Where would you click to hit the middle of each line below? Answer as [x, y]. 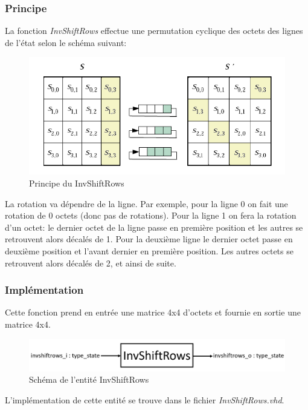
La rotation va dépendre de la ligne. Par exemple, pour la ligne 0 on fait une [146, 203]
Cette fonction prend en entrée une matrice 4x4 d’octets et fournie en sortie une [153, 312]
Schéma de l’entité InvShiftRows [89, 379]
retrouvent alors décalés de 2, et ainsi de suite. [91, 263]
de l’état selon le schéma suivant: [66, 42]
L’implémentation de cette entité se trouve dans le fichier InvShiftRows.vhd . [145, 399]
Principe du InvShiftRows [77, 183]
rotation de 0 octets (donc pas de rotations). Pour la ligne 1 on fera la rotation [151, 215]
